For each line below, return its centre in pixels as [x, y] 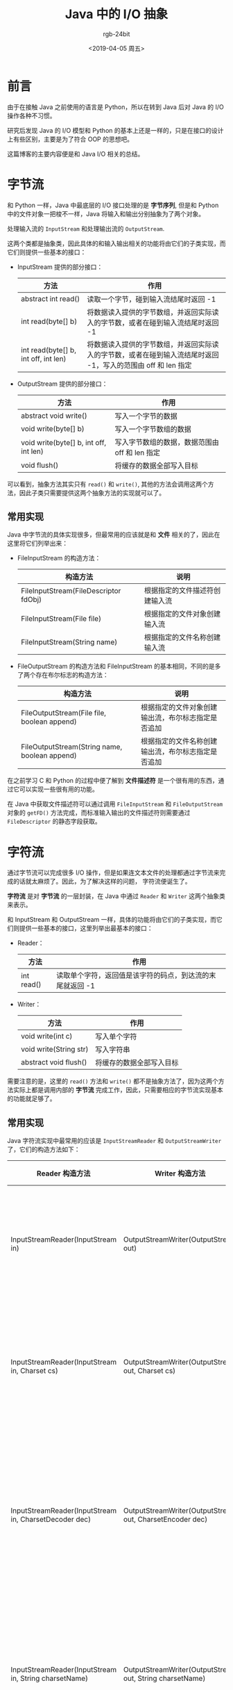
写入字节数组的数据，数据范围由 [167, 442]
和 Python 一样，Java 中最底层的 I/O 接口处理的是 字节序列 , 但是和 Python [113, 205]
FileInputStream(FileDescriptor [71, 591]
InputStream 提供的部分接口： [60, 267]
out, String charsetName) [164, 1678]
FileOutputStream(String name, [71, 747]
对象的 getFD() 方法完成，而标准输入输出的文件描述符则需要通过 [99, 813]
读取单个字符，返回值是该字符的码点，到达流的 [133, 975]
